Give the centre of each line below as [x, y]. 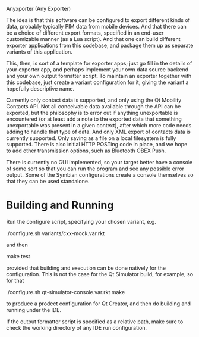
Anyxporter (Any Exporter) [39, 9]
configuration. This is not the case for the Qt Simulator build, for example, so [100, 274]
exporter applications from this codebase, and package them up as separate [100, 45]
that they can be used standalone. [48, 181]
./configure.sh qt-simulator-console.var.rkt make [66, 292]
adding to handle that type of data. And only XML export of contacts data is [99, 132]
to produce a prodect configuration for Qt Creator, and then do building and [99, 304]
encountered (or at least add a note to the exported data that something [94, 119]
